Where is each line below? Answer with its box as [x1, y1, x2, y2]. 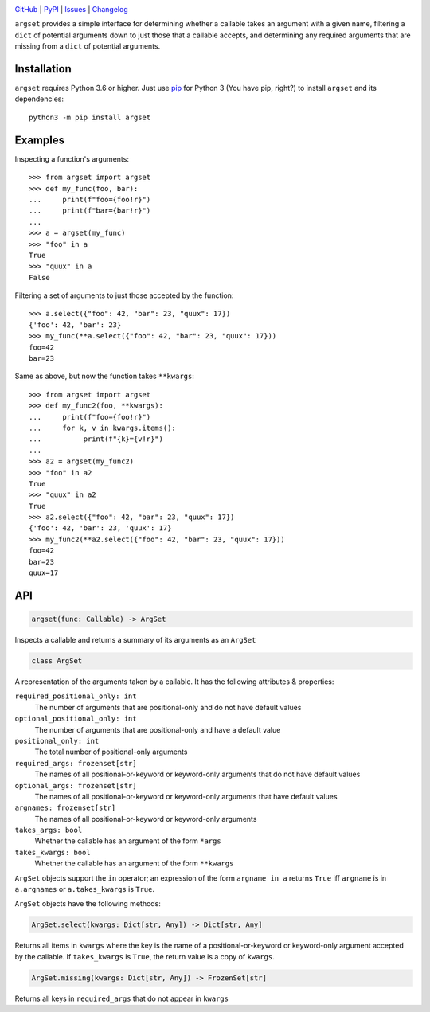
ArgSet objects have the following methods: [14, 899, 161, 908]
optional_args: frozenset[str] [14, 781, 137, 790]
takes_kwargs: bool [14, 848, 91, 857]
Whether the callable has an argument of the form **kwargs [34, 858, 234, 868]
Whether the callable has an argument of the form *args [34, 836, 222, 846]
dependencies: [14, 94, 64, 104]
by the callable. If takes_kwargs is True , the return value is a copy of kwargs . [14, 951, 275, 961]
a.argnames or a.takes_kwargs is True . [14, 885, 155, 894]
